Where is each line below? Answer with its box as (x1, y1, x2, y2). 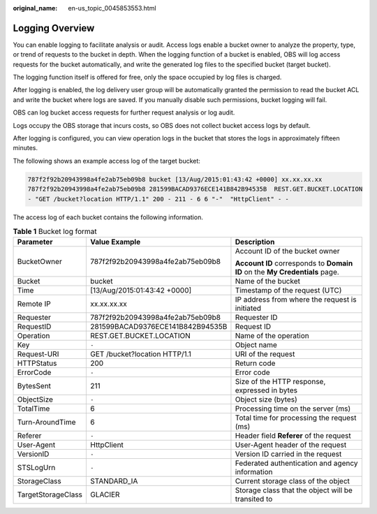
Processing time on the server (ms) (235, 404, 351, 413)
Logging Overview (13, 22, 95, 34)
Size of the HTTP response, (235, 377, 326, 387)
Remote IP (17, 299, 52, 309)
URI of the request (235, 349, 295, 359)
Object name (235, 340, 277, 350)
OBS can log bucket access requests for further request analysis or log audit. (13, 108, 235, 117)
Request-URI (17, 349, 59, 359)
